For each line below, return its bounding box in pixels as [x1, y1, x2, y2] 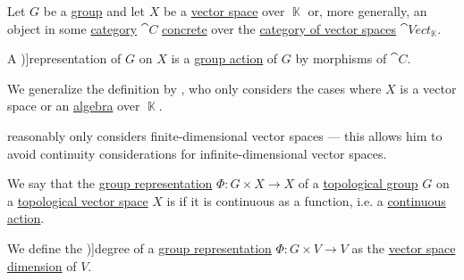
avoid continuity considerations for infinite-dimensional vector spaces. [7, 144, 387, 162]
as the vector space [351, 238, 456, 257]
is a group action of [171, 49, 278, 68]
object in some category [7, 19, 138, 37]
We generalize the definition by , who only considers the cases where [7, 78, 382, 97]
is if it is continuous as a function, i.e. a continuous [166, 191, 446, 210]
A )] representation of [7, 49, 122, 68]
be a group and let [43, 2, 145, 20]
